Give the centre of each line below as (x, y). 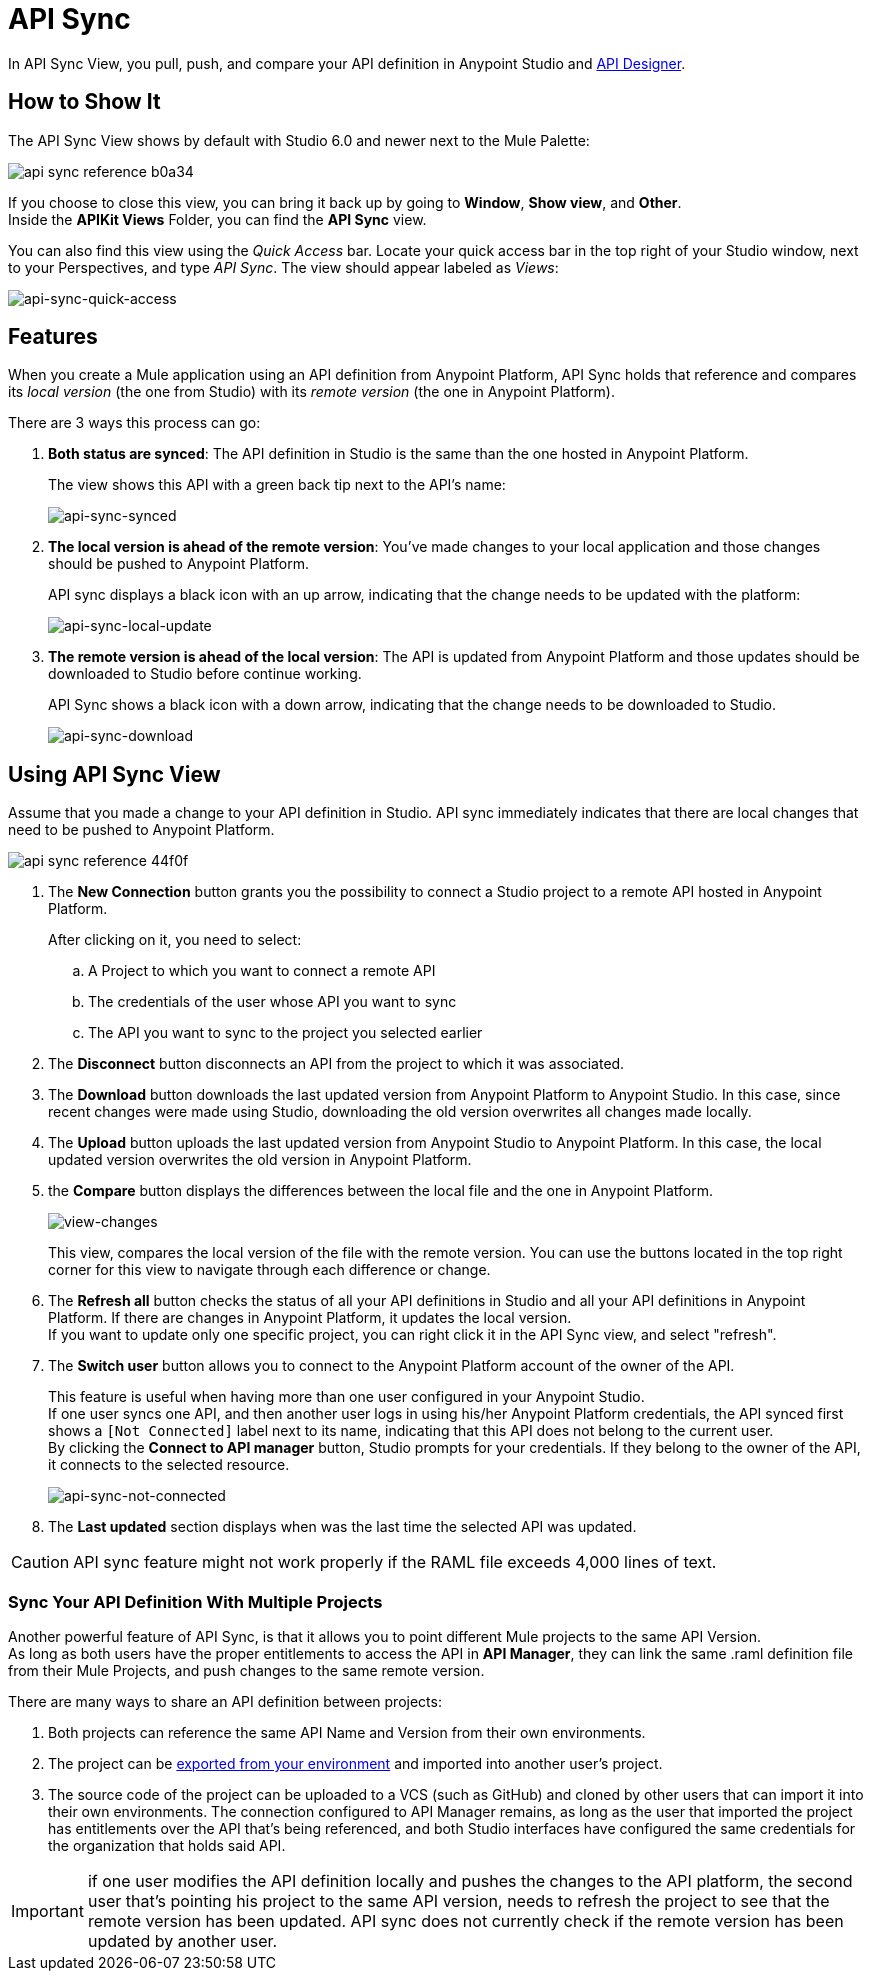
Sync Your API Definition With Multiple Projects (195, 1601)
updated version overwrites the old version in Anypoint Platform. (260, 1160)
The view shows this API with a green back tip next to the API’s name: (277, 485)
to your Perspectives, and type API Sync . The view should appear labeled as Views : (283, 267)
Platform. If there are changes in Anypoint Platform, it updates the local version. (310, 1318)
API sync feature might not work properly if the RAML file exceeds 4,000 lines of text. (395, 1562)
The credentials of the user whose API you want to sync (272, 1002)
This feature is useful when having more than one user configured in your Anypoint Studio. (346, 1397)
